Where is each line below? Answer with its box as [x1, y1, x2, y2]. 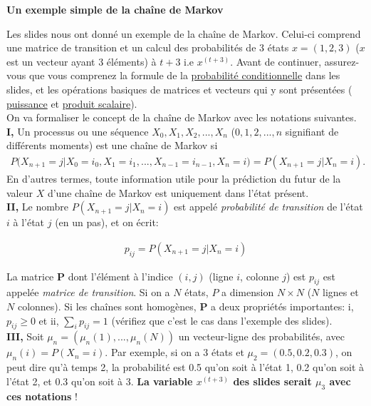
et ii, [38, 313, 59, 328]
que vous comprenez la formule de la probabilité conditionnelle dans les [28, 68, 340, 83]
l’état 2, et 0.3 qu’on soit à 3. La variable [6, 373, 193, 388]
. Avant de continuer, [230, 54, 322, 68]
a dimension [221, 285, 274, 300]
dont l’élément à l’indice [68, 268, 173, 283]
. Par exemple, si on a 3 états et [105, 345, 244, 360]
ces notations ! [6, 388, 78, 403]
